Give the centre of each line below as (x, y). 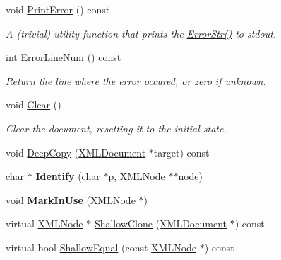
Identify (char (68, 176)
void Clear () (34, 104)
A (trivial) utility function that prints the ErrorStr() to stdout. (141, 33)
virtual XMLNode (44, 224)
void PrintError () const (58, 9)
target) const (181, 152)
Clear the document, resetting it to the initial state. (116, 128)
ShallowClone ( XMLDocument (160, 224)
